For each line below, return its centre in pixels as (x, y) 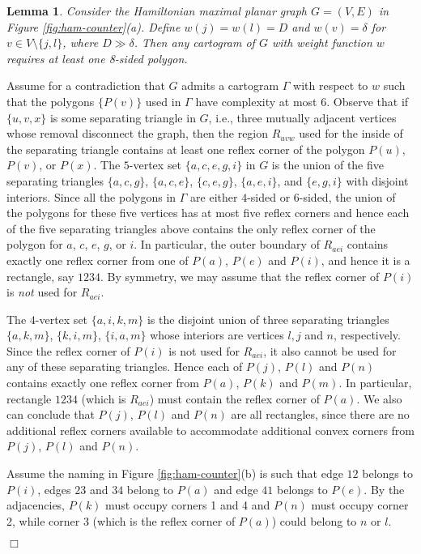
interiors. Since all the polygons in (91, 196)
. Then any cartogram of (194, 43)
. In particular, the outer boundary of (227, 244)
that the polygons (51, 101)
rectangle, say (40, 276)
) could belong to (314, 520)
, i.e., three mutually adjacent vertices (302, 117)
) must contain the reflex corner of (234, 398)
